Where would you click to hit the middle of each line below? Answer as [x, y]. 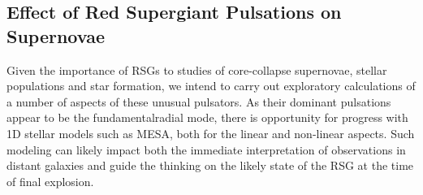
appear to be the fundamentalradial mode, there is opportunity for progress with [207, 117]
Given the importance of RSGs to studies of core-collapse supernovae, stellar [197, 69]
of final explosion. [50, 181]
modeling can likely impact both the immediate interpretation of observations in [206, 149]
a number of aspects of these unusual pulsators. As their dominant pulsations [199, 101]
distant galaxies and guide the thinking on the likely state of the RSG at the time [210, 165]
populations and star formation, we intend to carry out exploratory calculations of [211, 86]
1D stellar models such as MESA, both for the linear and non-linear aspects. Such [211, 133]
